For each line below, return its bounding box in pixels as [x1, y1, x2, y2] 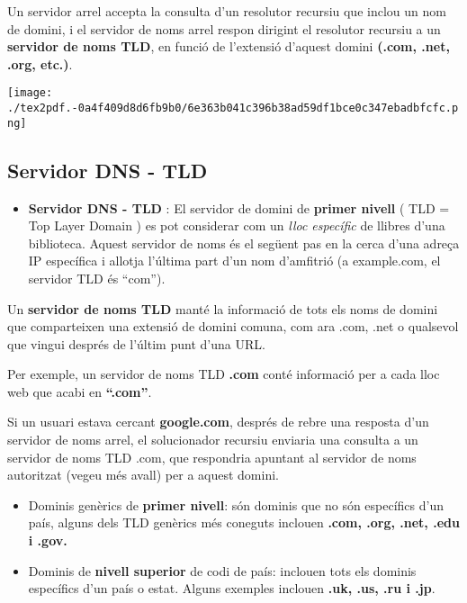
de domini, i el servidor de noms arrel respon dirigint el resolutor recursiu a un [7, 19, 441, 38]
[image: [7, 86, 53, 100]
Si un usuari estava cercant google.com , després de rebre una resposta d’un [7, 412, 429, 431]
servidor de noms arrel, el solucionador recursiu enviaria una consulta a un [7, 430, 418, 449]
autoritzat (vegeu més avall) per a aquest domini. [7, 465, 279, 484]
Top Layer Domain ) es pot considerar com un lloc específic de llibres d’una [28, 216, 445, 235]
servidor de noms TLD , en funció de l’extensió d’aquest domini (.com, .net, [7, 37, 450, 56]
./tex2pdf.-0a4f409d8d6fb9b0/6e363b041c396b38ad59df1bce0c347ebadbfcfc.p [7, 102, 459, 115]
